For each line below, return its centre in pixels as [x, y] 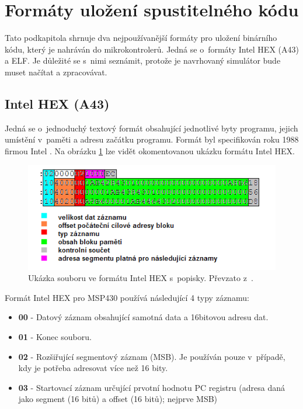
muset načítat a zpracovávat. [56, 72]
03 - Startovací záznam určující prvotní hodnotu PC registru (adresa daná [151, 387]
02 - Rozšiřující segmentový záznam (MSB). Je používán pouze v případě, [152, 356]
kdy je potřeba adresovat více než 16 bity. [93, 368]
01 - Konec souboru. [55, 337]
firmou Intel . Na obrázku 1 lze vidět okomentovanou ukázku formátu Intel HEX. [150, 150]
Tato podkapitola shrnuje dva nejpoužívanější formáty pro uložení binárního [141, 38]
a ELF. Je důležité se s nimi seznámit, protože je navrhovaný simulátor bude [143, 60]
